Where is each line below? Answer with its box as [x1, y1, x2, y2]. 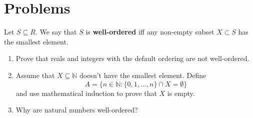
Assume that [15, 69, 55, 80]
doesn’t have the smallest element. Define [79, 69, 206, 80]
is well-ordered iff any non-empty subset [85, 26, 214, 37]
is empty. [167, 87, 195, 98]
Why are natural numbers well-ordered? [15, 104, 138, 115]
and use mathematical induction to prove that [15, 87, 157, 98]
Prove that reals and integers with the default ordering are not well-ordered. [15, 53, 249, 63]
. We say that [35, 26, 77, 37]
